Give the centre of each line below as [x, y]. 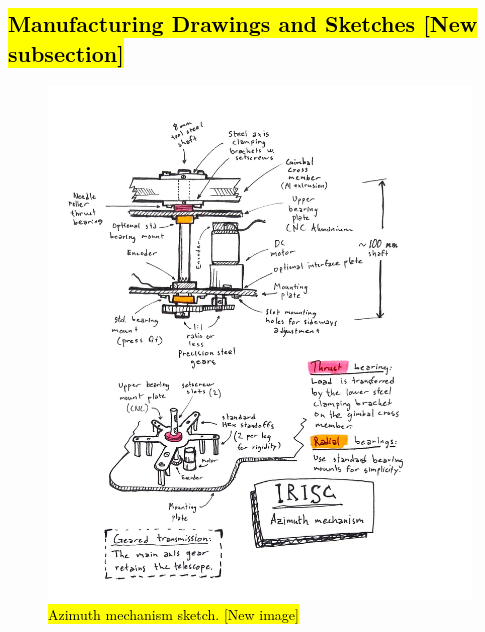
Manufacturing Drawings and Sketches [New [243, 23]
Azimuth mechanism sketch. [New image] [173, 613]
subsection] [66, 52]
